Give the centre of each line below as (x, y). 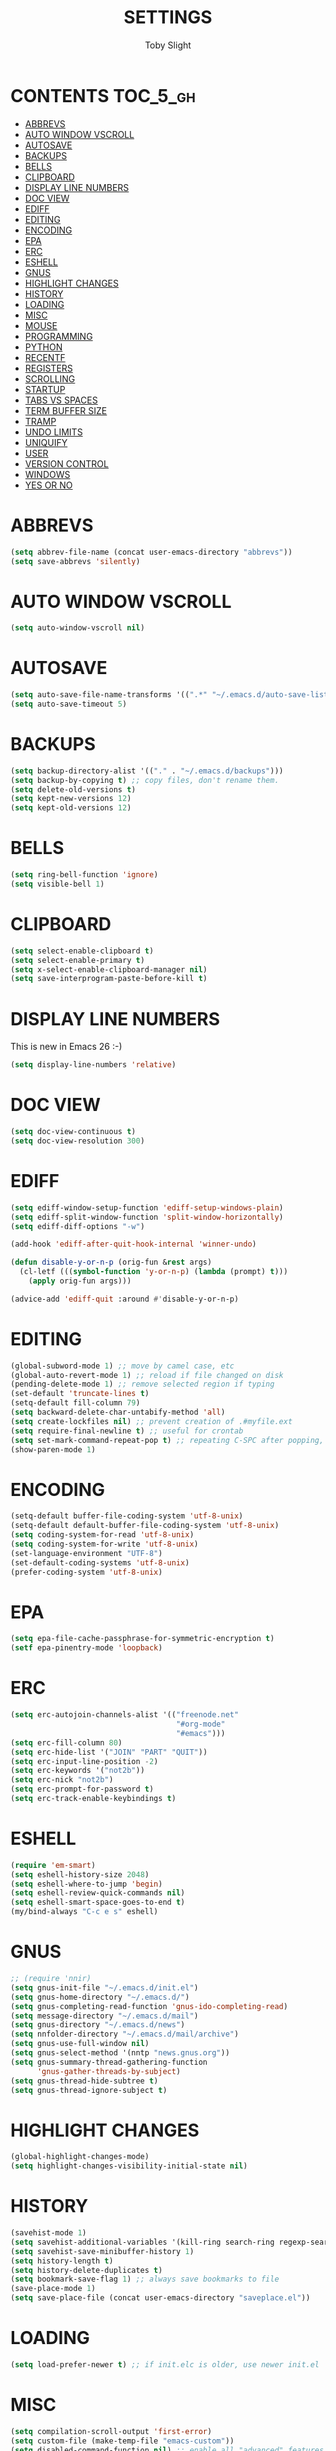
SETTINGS (168, 17)
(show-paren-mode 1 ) (53, 1449)
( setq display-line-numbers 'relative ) (93, 1065)
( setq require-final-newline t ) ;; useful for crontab (127, 1431)
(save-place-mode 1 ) (53, 2289)
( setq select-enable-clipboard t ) (82, 951)
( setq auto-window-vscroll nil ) (77, 628)
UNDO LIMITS (53, 432)
